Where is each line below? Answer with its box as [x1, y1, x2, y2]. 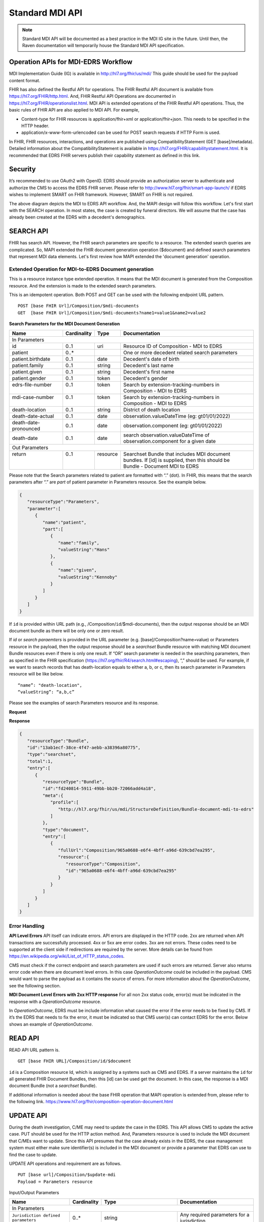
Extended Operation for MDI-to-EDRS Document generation [9, 265, 154, 272]
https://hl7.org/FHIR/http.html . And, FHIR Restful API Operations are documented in [9, 93, 176, 99]
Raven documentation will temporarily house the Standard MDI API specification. [22, 43, 185, 48]
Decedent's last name [123, 362, 174, 369]
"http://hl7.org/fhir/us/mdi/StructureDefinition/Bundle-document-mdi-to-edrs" [58, 807, 254, 812]
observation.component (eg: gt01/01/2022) [123, 422, 222, 429]
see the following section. [9, 982, 61, 988]
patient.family [12, 362, 44, 369]
